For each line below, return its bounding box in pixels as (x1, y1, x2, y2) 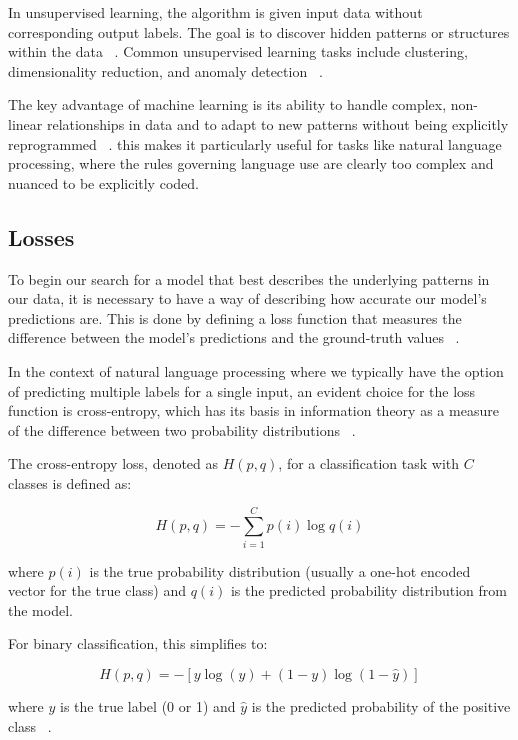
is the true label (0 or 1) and (60, 695, 236, 716)
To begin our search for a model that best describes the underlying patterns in (8, 268, 490, 289)
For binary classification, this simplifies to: (8, 633, 268, 654)
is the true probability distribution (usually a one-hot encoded (89, 560, 471, 581)
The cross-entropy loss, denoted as (8, 453, 219, 474)
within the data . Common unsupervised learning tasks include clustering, (8, 41, 468, 62)
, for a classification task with (278, 453, 460, 474)
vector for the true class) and (8, 580, 186, 601)
